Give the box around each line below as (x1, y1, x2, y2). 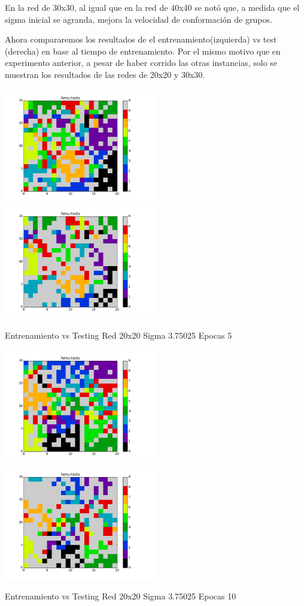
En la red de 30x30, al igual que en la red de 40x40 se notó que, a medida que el (5, 1, 300, 13)
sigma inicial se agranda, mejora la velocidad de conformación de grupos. (5, 13, 272, 25)
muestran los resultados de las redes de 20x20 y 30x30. (5, 68, 205, 80)
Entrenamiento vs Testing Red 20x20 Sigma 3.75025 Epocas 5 (5, 328, 232, 341)
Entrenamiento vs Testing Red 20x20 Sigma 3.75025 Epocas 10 (5, 589, 236, 602)
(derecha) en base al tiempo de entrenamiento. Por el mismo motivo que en (5, 44, 281, 57)
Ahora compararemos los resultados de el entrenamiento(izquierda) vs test (5, 33, 277, 46)
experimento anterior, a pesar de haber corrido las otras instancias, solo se (5, 56, 278, 69)
